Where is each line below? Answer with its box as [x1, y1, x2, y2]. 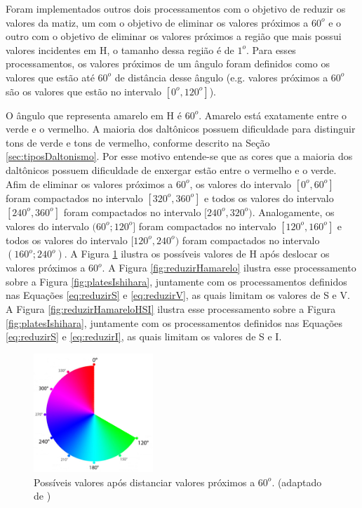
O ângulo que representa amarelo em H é [6, 107, 182, 122]
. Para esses [246, 42, 296, 57]
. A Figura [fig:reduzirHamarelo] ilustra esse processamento [102, 260, 356, 275]
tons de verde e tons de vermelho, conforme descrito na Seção [6, 135, 270, 149]
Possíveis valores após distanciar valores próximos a [34, 474, 255, 489]
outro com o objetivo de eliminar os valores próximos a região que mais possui [6, 29, 342, 44]
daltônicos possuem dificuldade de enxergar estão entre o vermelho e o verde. [6, 162, 337, 177]
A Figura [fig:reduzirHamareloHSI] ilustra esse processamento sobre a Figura [6, 301, 336, 316]
